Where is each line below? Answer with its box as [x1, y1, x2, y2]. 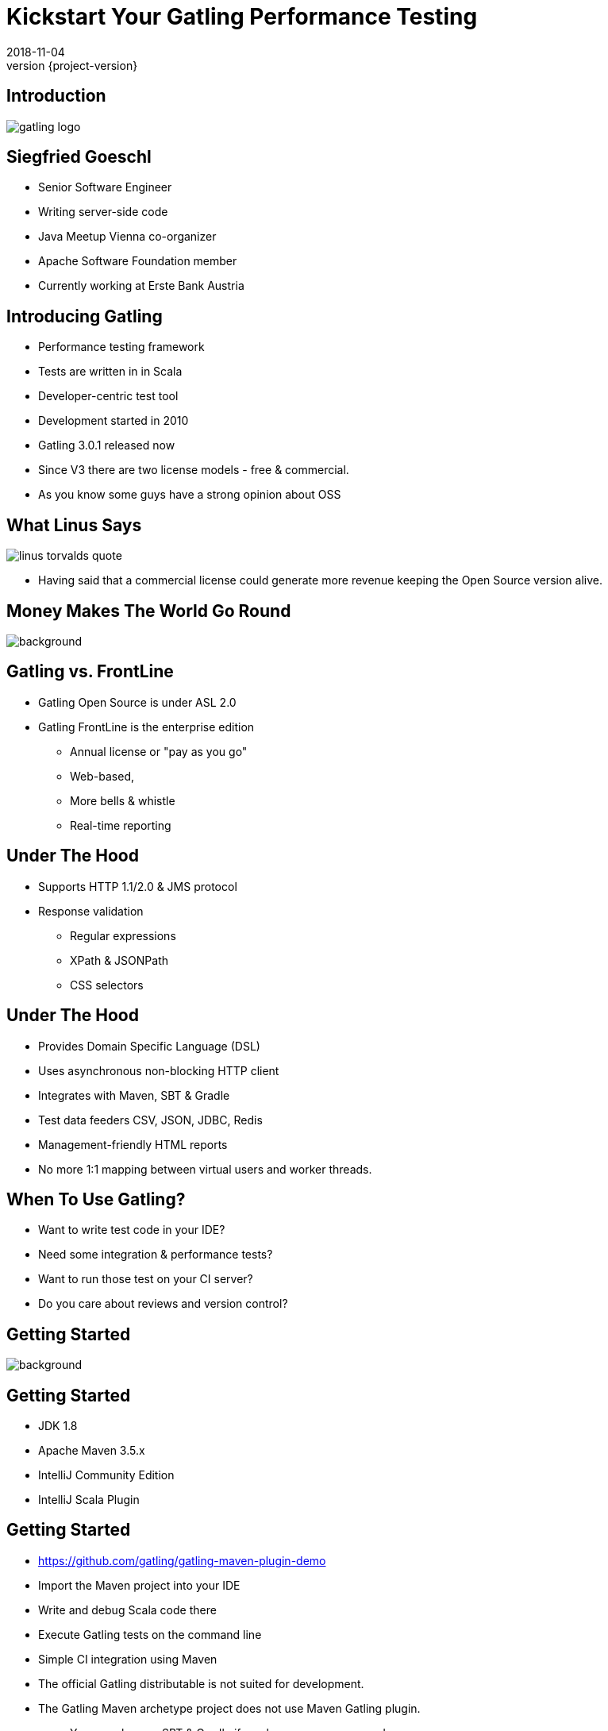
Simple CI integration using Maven [38, 1652, 217, 1666]
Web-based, [70, 769, 134, 783]
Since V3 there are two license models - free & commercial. [38, 463, 349, 477]
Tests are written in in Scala [38, 364, 183, 379]
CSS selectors [70, 977, 144, 992]
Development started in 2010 [38, 414, 189, 428]
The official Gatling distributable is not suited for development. [38, 1676, 364, 1691]
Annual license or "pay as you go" [70, 744, 248, 758]
